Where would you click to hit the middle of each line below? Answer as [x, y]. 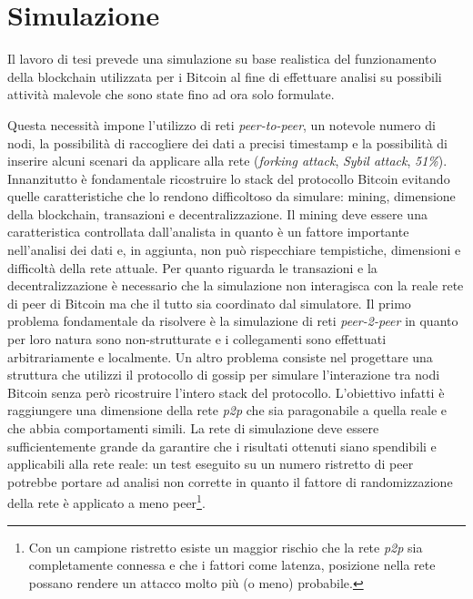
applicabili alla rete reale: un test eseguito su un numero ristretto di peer [211, 464]
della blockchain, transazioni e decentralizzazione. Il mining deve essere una [217, 213]
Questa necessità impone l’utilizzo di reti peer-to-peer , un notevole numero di [221, 124]
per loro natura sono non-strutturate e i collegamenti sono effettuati [197, 339]
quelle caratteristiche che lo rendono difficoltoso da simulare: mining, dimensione [231, 196]
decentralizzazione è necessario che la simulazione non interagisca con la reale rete [236, 285]
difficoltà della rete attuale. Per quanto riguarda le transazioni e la [192, 267]
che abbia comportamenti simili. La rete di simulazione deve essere [193, 428]
